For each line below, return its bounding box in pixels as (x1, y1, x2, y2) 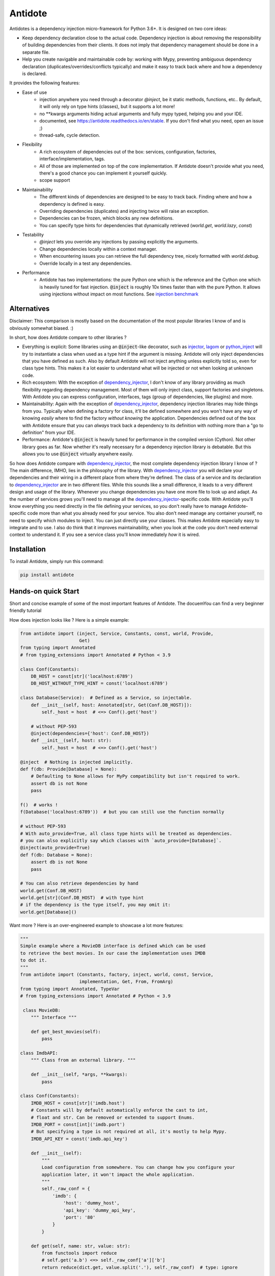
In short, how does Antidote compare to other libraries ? (9, 334, 127, 340)
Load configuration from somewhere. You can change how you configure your (41, 1164, 235, 1170)
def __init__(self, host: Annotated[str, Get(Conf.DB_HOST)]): (31, 702, 193, 708)
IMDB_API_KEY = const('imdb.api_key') (31, 1136, 128, 1142)
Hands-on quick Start (9, 587, 79, 596)
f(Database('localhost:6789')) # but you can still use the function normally (20, 809, 225, 815)
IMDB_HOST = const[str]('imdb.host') (31, 1100, 125, 1106)
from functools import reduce (41, 1250, 117, 1256)
